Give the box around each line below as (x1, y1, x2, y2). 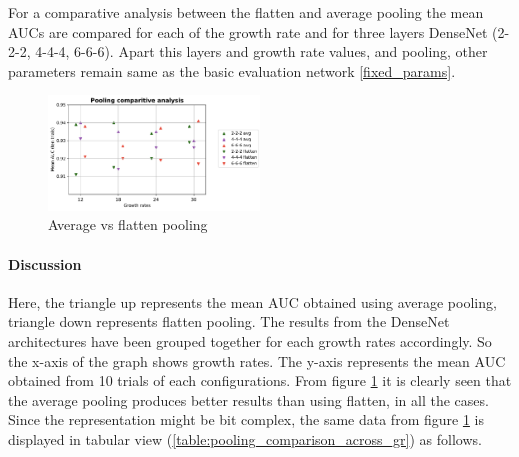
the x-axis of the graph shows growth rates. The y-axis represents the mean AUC (8, 350, 506, 371)
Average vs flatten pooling (48, 214, 208, 235)
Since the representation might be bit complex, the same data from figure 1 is (8, 409, 484, 430)
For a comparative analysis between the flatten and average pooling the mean (8, 2, 484, 22)
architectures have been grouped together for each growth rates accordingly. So (8, 331, 492, 352)
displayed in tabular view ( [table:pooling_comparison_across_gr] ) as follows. (8, 429, 482, 450)
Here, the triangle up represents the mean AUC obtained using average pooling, (8, 291, 497, 312)
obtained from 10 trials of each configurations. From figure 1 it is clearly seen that (8, 370, 512, 391)
